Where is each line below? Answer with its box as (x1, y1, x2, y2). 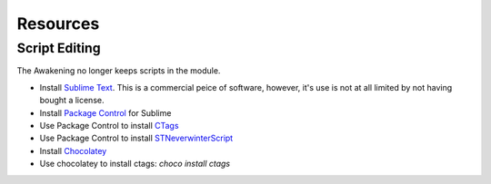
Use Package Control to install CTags (39, 120, 179, 131)
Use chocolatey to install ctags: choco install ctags (39, 159, 231, 169)
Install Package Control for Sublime (39, 107, 172, 118)
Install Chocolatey (39, 145, 107, 156)
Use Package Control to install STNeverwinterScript (39, 132, 234, 144)
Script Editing (16, 40, 101, 56)
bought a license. (39, 95, 105, 106)
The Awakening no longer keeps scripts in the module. (16, 65, 221, 76)
